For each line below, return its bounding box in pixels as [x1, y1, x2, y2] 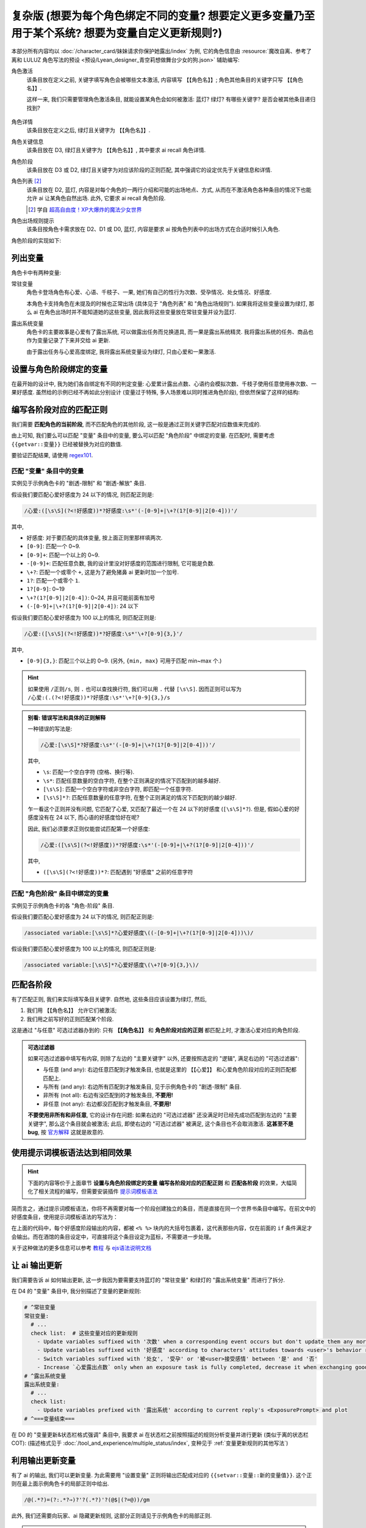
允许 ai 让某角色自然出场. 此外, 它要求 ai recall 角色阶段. [26, 194, 166, 202]
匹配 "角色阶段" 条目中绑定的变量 [11, 889, 109, 898]
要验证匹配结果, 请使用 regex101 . [11, 452, 93, 459]
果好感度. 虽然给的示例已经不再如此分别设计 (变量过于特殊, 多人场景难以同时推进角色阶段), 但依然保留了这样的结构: [11, 389, 300, 396]
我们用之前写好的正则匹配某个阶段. [26, 1015, 114, 1023]
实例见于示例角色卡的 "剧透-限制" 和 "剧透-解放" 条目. [11, 480, 146, 487]
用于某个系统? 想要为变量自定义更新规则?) [11, 26, 223, 40]
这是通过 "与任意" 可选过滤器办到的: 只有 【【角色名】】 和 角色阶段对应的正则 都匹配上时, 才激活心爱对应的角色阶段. [11, 1027, 300, 1034]
